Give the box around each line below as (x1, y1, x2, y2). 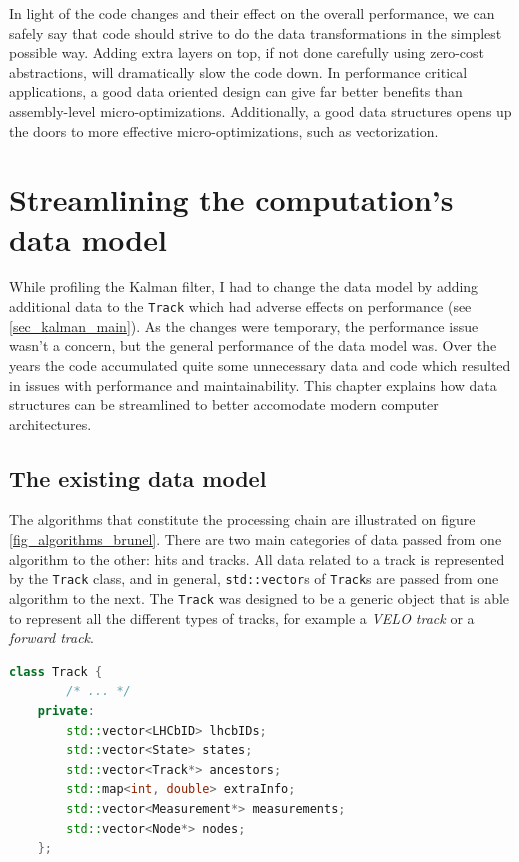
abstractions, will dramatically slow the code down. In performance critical (9, 61, 468, 82)
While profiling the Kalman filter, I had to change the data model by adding (9, 276, 479, 297)
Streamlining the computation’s (9, 179, 454, 220)
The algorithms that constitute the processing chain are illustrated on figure (9, 509, 476, 530)
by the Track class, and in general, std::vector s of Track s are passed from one (9, 568, 499, 589)
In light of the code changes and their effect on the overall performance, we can (9, 3, 495, 23)
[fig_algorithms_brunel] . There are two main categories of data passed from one (9, 529, 502, 550)
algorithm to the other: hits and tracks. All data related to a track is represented (9, 548, 505, 569)
